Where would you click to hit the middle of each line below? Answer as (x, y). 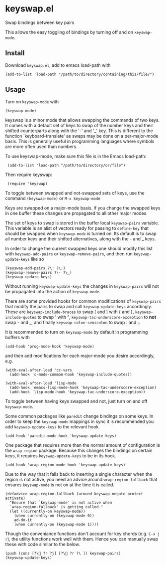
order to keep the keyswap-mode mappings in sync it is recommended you (80, 421)
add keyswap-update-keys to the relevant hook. (53, 426)
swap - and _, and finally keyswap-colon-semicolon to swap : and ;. (73, 322)
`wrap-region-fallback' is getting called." (56, 507)
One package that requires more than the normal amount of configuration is (83, 445)
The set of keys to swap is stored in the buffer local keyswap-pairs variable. (82, 223)
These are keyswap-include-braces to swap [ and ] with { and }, (70, 312)
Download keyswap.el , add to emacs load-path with (58, 65)
